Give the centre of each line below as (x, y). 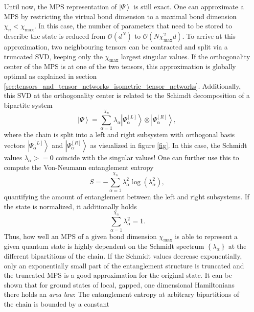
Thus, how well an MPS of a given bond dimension (81, 236)
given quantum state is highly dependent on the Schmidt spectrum (104, 246)
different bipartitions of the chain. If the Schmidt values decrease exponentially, (123, 255)
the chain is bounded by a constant (57, 303)
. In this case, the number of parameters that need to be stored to (133, 26)
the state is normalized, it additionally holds (70, 206)
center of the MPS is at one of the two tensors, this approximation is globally (120, 66)
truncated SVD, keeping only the (54, 56)
